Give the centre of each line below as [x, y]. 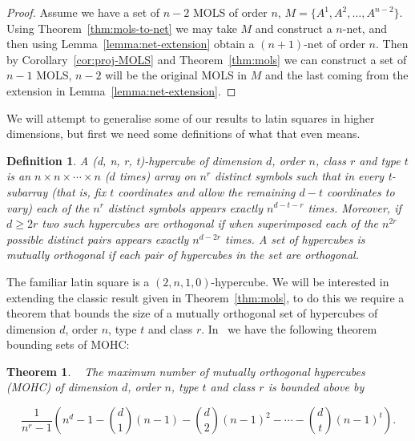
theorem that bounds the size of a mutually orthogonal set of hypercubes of [192, 313]
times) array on [157, 176]
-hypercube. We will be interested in [300, 281]
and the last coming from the [336, 75]
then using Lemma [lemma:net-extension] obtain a [131, 44]
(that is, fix [79, 191]
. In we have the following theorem [289, 328]
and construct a [294, 28]
